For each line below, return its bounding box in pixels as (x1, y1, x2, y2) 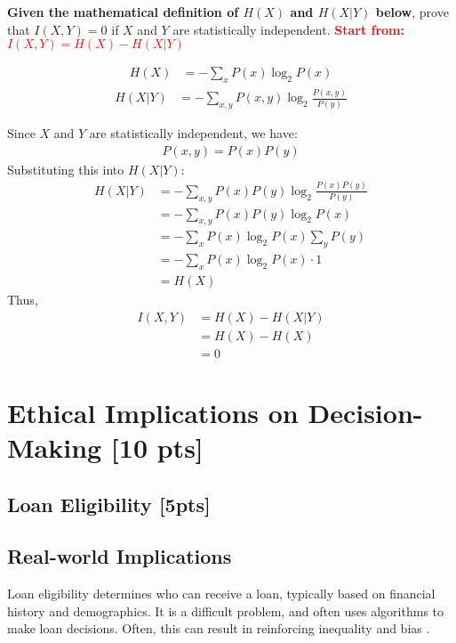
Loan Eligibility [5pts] (7, 490, 211, 517)
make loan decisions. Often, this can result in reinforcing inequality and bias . (7, 619, 430, 638)
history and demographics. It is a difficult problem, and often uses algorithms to (7, 601, 444, 620)
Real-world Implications (7, 542, 232, 570)
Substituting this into (7, 159, 124, 178)
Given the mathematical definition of (7, 3, 239, 20)
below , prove (375, 3, 449, 20)
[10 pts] (110, 429, 204, 466)
